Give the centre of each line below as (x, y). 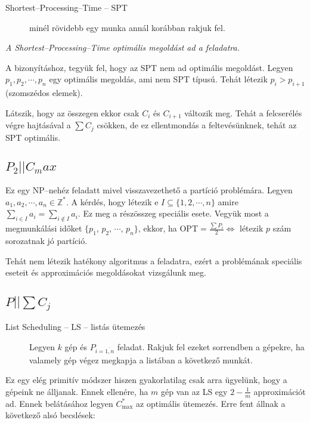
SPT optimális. (33, 137)
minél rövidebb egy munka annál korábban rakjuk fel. (127, 27)
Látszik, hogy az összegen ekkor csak (72, 112)
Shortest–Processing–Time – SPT (66, 7)
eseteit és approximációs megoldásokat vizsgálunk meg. (106, 272)
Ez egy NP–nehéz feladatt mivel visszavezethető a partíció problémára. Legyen (149, 190)
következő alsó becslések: (50, 415)
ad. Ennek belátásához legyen (59, 403)
